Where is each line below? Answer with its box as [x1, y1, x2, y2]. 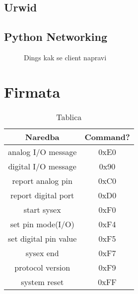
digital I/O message [8, 160, 76, 172]
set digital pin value [8, 232, 77, 244]
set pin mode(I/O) [10, 218, 74, 230]
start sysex [23, 203, 61, 215]
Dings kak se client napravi [24, 52, 107, 62]
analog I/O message [8, 146, 77, 157]
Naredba [25, 131, 60, 143]
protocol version [14, 261, 70, 273]
